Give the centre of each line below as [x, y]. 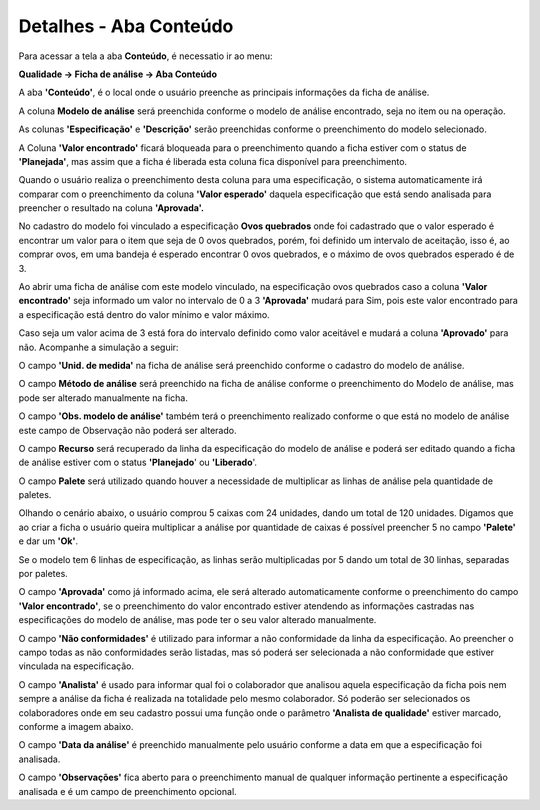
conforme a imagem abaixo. [76, 726]
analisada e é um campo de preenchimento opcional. [127, 791]
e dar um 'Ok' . [48, 541]
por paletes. [43, 574]
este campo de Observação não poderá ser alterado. [127, 430]
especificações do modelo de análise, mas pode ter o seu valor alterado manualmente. [197, 620]
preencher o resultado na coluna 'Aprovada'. [111, 208]
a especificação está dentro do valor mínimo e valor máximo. [144, 314]
